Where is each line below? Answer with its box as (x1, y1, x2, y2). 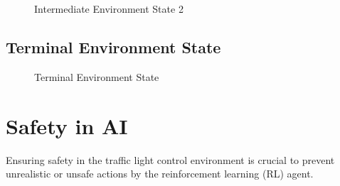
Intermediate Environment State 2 (34, 1, 184, 16)
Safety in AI (6, 111, 128, 140)
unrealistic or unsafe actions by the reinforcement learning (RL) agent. (6, 166, 314, 181)
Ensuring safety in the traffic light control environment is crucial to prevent (6, 152, 335, 167)
